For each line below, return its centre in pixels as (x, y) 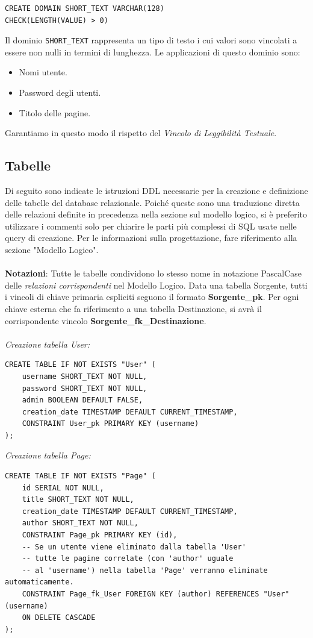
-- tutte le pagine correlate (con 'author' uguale (128, 559)
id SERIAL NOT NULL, (63, 488)
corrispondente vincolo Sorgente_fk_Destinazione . (106, 320)
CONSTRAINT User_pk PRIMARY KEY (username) (110, 424)
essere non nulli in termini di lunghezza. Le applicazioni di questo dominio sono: (153, 52)
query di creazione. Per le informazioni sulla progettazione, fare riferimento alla (151, 238)
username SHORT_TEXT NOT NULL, (85, 376)
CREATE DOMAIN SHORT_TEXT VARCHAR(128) (85, 8)
